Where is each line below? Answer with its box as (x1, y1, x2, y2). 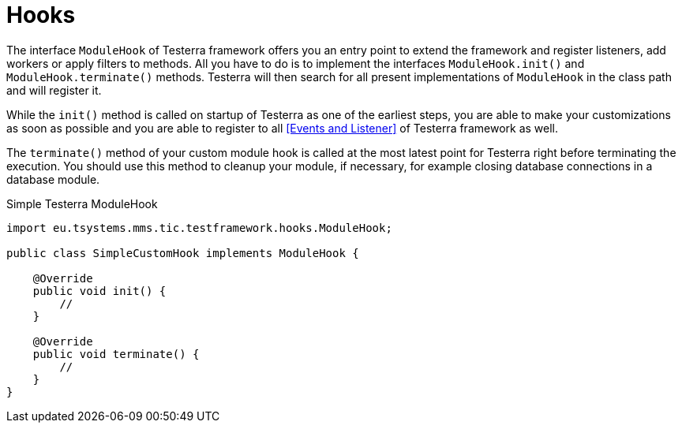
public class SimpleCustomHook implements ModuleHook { (6, 246, 359, 259)
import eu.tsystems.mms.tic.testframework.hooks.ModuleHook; (6, 221, 392, 234)
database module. (6, 172, 100, 186)
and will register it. (6, 83, 102, 97)
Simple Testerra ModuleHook (6, 196, 158, 211)
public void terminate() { (32, 347, 200, 360)
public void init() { (32, 284, 167, 297)
